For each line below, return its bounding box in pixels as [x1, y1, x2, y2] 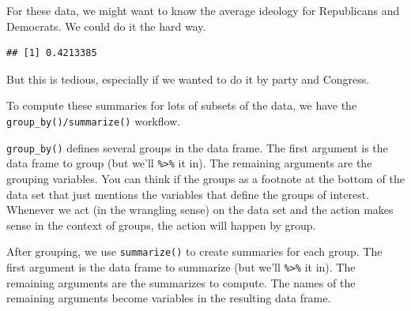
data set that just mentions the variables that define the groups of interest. [6, 185, 370, 202]
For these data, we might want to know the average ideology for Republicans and [6, 2, 400, 18]
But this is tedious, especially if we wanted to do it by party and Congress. [6, 70, 370, 87]
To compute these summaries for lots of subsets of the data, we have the [6, 97, 357, 114]
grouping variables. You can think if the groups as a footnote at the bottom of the [6, 170, 405, 186]
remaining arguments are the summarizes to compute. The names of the [6, 274, 356, 290]
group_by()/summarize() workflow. [6, 112, 181, 129]
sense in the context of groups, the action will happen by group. [6, 216, 316, 233]
